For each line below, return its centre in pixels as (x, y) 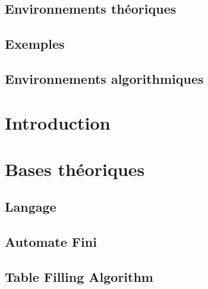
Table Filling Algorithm (79, 277)
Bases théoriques (75, 169)
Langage (31, 207)
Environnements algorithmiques (104, 78)
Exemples (35, 44)
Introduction (58, 122)
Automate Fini (51, 242)
